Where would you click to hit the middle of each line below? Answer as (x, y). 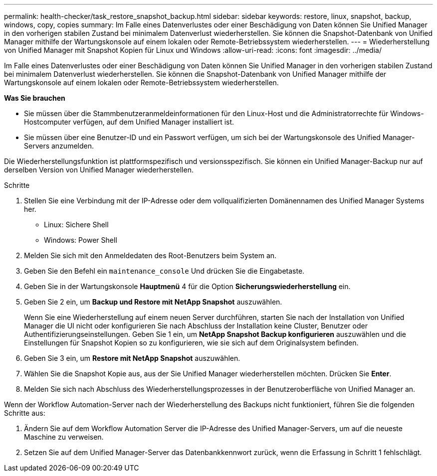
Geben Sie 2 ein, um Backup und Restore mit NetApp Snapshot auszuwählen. (153, 302)
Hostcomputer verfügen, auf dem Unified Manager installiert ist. (129, 122)
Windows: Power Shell (81, 240)
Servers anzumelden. (59, 146)
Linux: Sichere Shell (76, 225)
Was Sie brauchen (35, 98)
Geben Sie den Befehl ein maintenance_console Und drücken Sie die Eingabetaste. (164, 271)
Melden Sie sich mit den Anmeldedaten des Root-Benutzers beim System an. (150, 255)
